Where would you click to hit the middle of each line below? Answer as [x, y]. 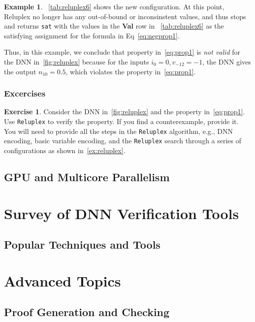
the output [20, 71]
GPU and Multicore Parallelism [87, 177]
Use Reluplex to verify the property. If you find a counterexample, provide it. [121, 121]
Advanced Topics [63, 280]
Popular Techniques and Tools [82, 244]
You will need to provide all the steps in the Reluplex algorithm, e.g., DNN [118, 131]
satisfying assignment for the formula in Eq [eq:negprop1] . [92, 35]
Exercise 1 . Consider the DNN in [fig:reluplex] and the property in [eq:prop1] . [125, 112]
